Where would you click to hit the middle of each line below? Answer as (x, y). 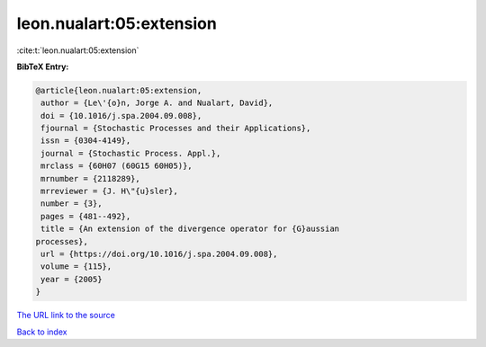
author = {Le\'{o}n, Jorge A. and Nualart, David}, (157, 103)
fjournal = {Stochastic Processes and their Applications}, (176, 129)
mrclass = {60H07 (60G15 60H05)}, (117, 166)
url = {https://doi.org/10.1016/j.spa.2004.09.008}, (159, 254)
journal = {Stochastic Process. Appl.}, (131, 153)
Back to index (42, 332)
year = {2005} (72, 279)
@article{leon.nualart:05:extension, (119, 90)
